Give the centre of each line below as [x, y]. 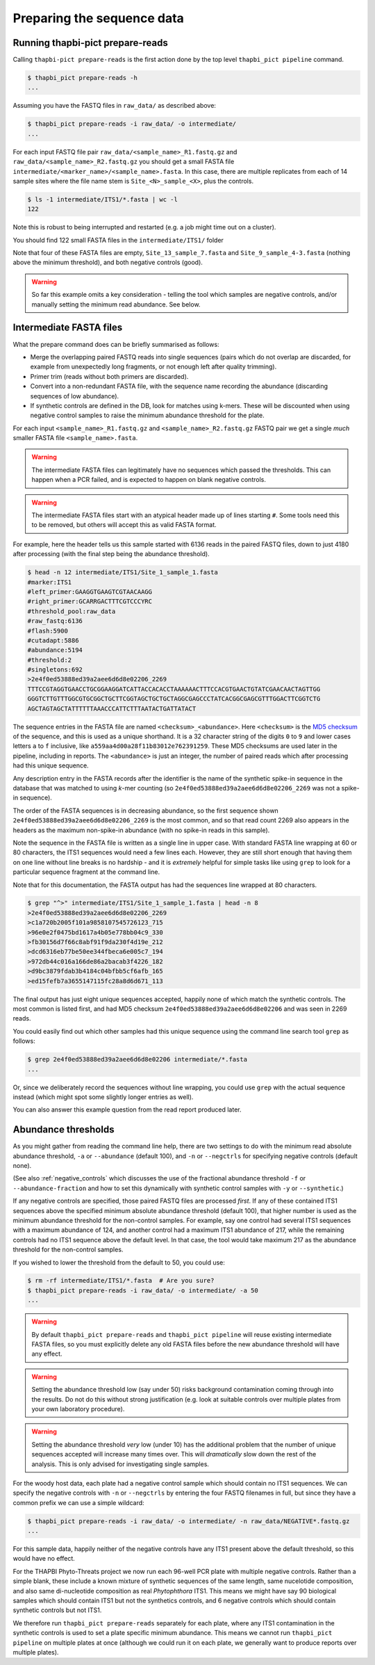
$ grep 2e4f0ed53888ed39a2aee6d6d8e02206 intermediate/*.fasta [137, 1059]
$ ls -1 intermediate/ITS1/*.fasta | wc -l [103, 199]
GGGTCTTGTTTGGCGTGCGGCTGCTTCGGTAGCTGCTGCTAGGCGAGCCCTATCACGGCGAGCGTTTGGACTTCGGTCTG [174, 699]
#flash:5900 [48, 631]
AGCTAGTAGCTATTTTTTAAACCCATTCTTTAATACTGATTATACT [112, 708]
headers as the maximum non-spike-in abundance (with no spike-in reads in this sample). [141, 830]
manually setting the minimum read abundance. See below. [116, 304]
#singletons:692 [55, 670]
